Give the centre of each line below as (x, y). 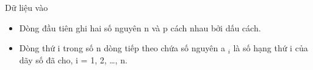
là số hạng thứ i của (271, 48)
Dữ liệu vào (27, 7)
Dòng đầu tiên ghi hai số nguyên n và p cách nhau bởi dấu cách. (140, 27)
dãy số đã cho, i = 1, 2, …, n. (73, 59)
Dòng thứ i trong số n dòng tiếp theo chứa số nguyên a (122, 48)
